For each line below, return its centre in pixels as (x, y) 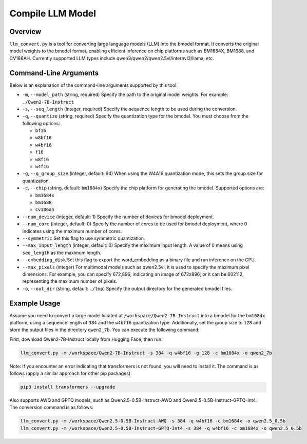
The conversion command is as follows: (51, 408)
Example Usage (35, 303)
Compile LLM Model (53, 13)
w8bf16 (43, 138)
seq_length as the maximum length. (62, 253)
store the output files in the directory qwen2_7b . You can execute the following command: (104, 330)
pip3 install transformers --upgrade (68, 387)
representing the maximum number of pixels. (70, 281)
